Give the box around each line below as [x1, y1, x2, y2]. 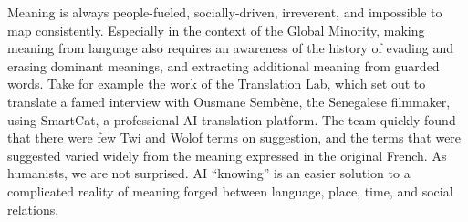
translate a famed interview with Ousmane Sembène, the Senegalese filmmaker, [7, 91, 451, 111]
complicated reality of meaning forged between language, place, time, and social [7, 181, 453, 200]
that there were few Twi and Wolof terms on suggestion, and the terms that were [7, 128, 462, 147]
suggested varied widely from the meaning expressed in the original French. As [7, 145, 447, 164]
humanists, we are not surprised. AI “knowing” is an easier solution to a [7, 164, 411, 183]
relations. [7, 199, 59, 218]
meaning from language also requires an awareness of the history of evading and [7, 38, 454, 58]
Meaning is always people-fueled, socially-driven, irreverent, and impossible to [7, 3, 442, 21]
